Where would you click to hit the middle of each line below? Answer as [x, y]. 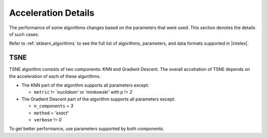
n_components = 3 [54, 106]
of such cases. [24, 34]
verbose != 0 [48, 120]
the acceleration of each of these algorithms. [55, 76]
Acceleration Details [52, 13]
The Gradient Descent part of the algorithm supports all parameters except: [98, 99]
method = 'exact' [51, 113]
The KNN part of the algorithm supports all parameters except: [85, 85]
